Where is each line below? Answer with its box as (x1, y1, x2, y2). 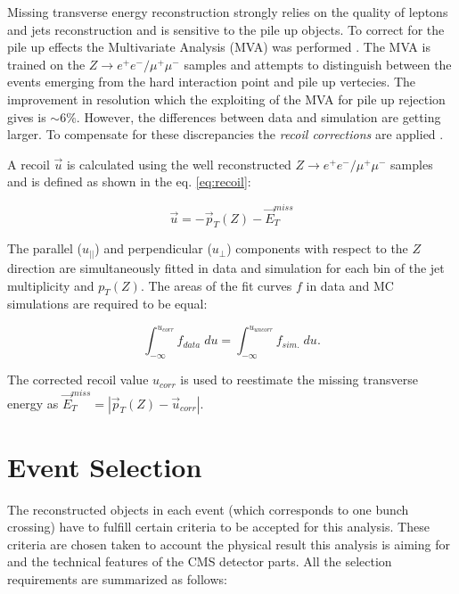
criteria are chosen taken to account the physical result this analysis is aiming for (7, 534, 450, 553)
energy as (7, 393, 59, 412)
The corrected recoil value (7, 370, 149, 389)
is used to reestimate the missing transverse (180, 370, 418, 389)
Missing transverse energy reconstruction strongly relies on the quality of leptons (7, 3, 448, 21)
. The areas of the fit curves (140, 276, 292, 294)
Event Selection (7, 448, 202, 484)
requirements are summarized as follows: (7, 570, 227, 589)
